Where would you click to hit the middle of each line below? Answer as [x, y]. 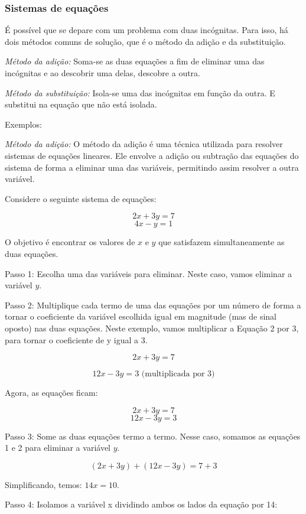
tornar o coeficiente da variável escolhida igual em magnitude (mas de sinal [141, 316]
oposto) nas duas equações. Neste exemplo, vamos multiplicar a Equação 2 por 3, [152, 328]
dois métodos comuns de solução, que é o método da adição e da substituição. [145, 41]
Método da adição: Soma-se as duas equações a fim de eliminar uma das [135, 61]
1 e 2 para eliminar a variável [58, 448]
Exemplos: [23, 124]
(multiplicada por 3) [178, 374]
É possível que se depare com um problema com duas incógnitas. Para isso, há [147, 30]
